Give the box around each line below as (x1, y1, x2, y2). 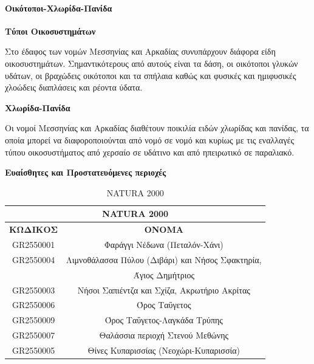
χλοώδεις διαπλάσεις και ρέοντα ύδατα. (5, 81, 143, 94)
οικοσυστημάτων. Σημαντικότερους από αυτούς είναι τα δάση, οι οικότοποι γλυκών (5, 57, 298, 69)
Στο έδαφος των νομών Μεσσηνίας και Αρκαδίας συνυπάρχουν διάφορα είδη (5, 45, 276, 58)
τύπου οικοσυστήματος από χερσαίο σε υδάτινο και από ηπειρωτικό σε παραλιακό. (5, 145, 295, 158)
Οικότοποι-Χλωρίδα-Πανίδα (5, 1, 112, 14)
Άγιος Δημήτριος (133, 268, 194, 281)
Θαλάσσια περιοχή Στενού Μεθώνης (99, 329, 229, 342)
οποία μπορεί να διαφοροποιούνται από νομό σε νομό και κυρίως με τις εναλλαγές (5, 133, 294, 146)
